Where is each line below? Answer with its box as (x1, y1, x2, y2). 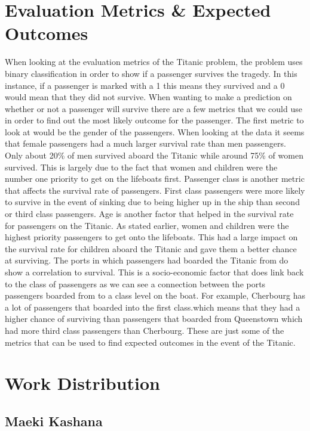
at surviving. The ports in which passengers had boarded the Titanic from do (5, 254, 288, 266)
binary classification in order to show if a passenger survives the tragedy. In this (5, 67, 297, 79)
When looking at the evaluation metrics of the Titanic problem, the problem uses (5, 55, 303, 68)
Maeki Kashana (5, 411, 103, 430)
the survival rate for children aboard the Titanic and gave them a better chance (5, 242, 297, 255)
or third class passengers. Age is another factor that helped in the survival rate (5, 207, 294, 220)
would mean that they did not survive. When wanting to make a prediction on (5, 91, 292, 103)
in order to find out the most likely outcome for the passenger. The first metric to (5, 114, 304, 126)
